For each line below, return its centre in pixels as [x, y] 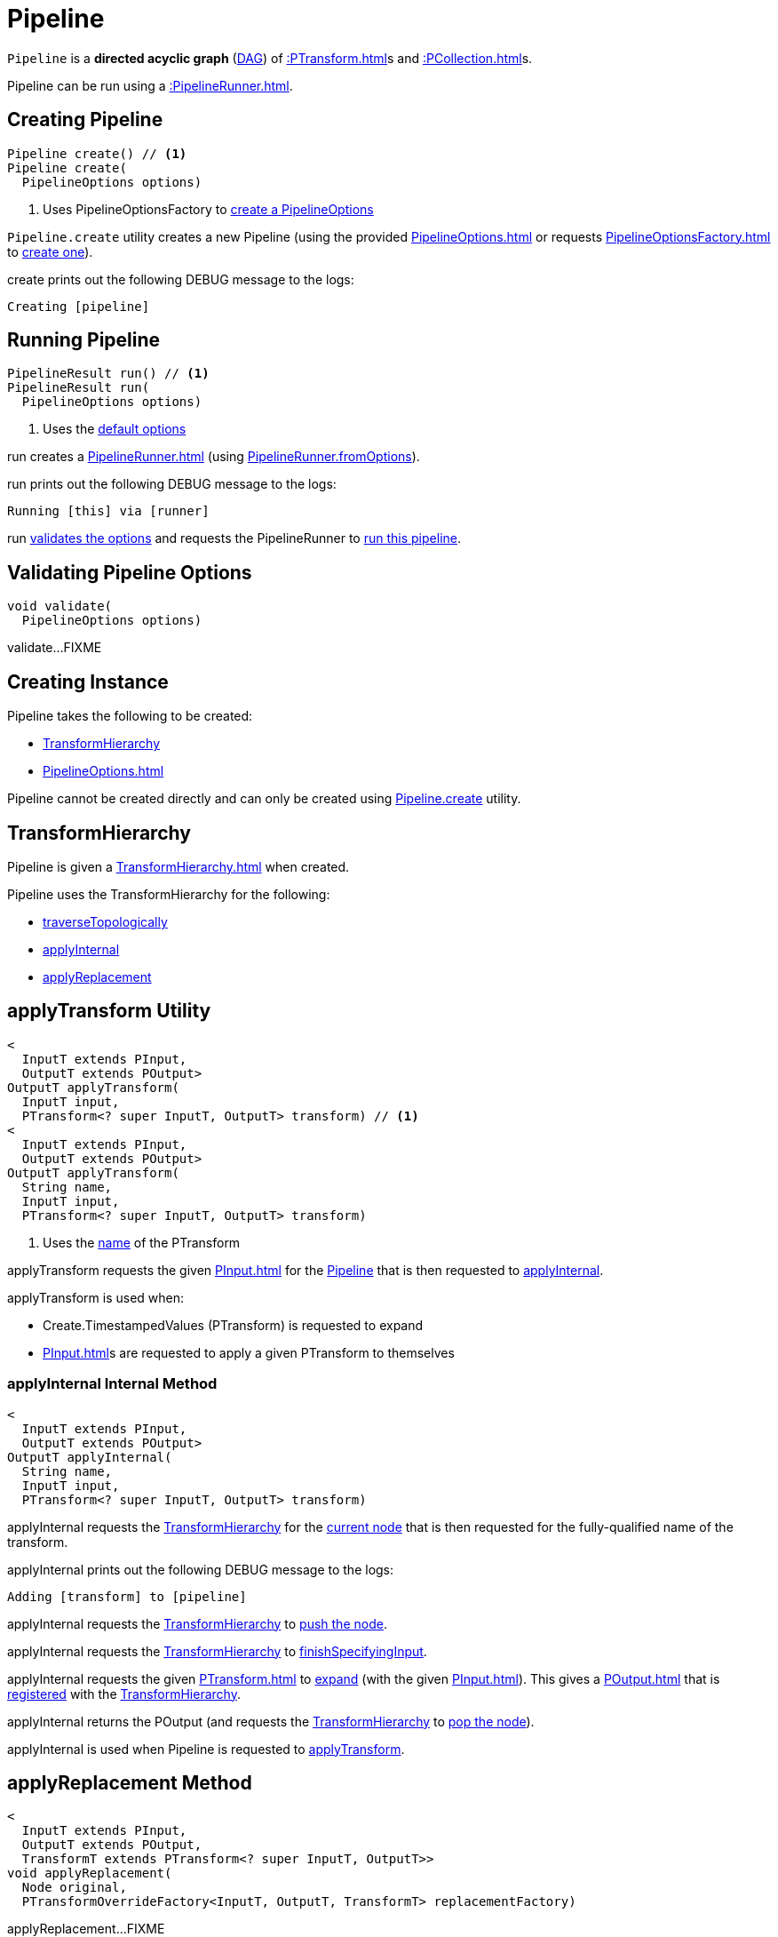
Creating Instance [88, 682]
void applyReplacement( [90, 1873]
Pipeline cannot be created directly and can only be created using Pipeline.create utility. [264, 799]
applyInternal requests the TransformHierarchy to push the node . [197, 1623]
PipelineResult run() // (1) [108, 374]
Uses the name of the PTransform [142, 1242]
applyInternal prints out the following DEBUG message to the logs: [201, 1569]
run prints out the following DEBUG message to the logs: [172, 484]
